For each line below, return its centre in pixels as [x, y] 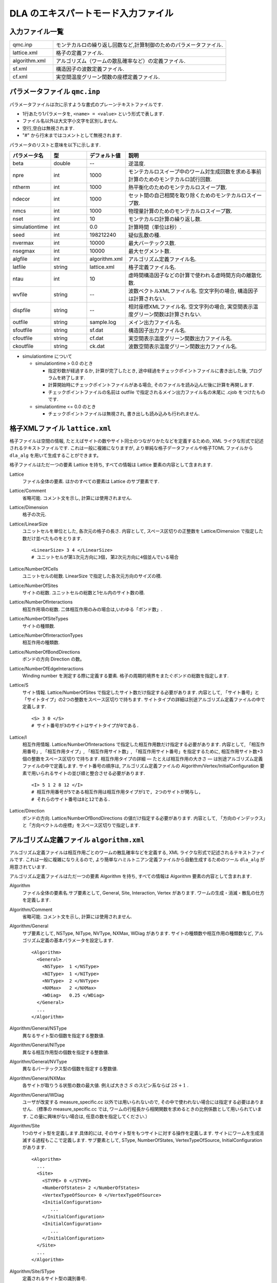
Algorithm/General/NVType [38, 1061]
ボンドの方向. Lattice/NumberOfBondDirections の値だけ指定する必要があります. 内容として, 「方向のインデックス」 [144, 818]
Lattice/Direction [27, 811]
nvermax [23, 243]
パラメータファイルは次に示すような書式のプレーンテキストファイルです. [86, 104]
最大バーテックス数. [152, 243]
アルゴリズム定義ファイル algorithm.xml [77, 840]
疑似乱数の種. [145, 235]
